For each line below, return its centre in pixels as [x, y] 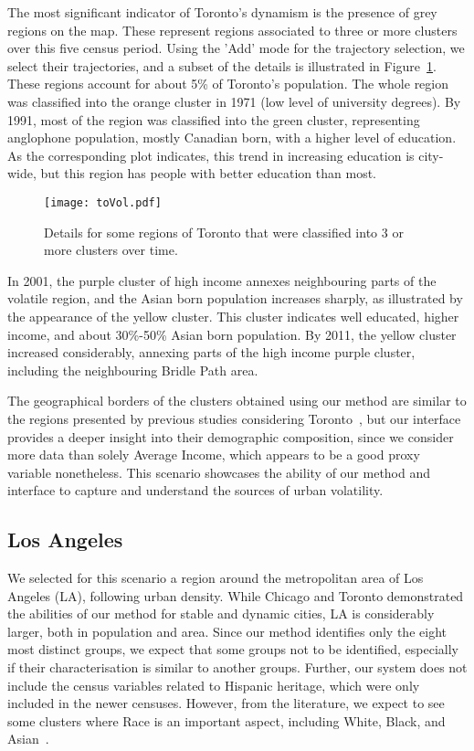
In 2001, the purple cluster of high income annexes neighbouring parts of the [222, 280]
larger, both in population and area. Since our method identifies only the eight [227, 631]
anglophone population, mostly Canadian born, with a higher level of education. [232, 138]
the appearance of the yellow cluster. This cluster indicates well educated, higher [233, 316]
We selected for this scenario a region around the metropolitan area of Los [216, 578]
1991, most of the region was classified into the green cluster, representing [214, 119]
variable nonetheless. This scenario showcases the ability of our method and [219, 472]
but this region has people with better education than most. [208, 173]
